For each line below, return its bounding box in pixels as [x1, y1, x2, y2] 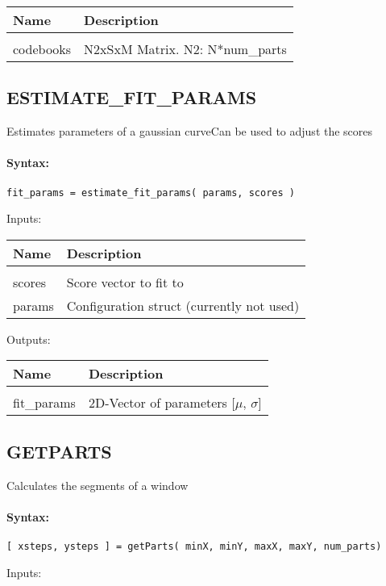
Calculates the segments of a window [6, 476, 189, 493]
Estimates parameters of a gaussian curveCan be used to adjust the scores [6, 123, 373, 140]
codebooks [13, 40, 72, 58]
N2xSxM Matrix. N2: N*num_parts [84, 40, 287, 58]
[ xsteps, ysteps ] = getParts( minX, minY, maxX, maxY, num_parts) [6, 541, 382, 553]
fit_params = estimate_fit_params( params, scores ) [6, 186, 295, 199]
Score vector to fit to [66, 272, 184, 291]
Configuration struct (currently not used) [66, 295, 300, 315]
